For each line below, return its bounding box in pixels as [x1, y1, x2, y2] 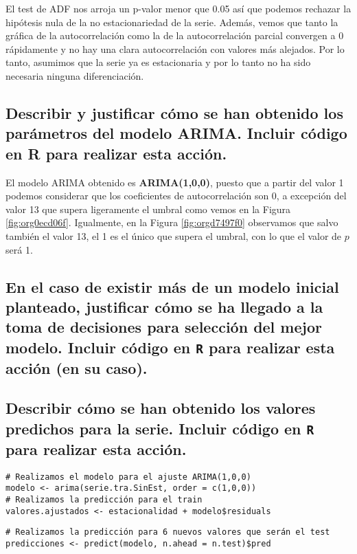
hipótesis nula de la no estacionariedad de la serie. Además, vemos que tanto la [5, 14, 338, 29]
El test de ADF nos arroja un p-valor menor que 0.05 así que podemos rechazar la [5, 1, 352, 15]
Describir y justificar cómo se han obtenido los [5, 102, 343, 123]
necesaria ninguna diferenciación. [5, 68, 144, 82]
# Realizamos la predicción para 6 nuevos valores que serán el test [5, 527, 330, 538]
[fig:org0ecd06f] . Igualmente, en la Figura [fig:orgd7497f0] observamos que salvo [5, 215, 338, 230]
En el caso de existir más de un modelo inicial [5, 276, 339, 297]
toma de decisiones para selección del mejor [5, 316, 322, 337]
